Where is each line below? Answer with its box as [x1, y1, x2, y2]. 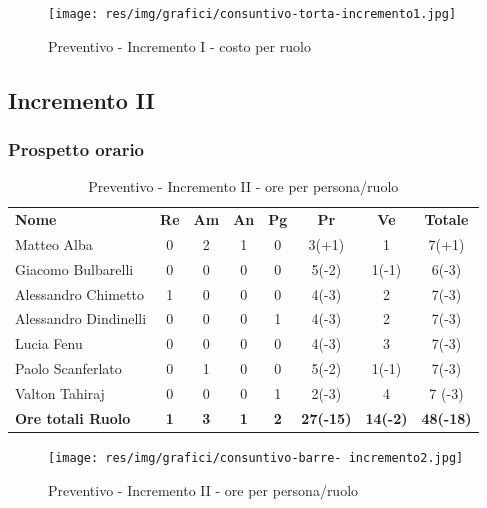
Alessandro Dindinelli [15, 308, 147, 329]
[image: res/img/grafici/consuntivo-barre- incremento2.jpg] [48, 450, 464, 465]
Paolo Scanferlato [15, 358, 122, 379]
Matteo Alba [15, 233, 93, 254]
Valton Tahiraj [15, 383, 105, 403]
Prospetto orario [8, 136, 145, 161]
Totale [424, 209, 469, 230]
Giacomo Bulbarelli [15, 258, 134, 279]
